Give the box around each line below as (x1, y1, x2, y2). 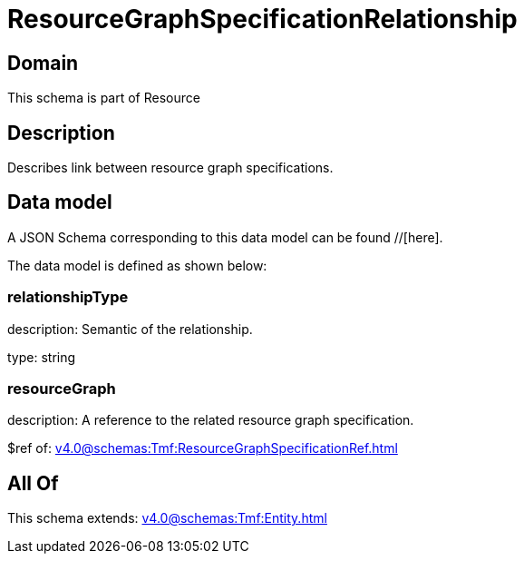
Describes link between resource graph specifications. (7, 160, 334, 176)
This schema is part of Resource (7, 90, 200, 106)
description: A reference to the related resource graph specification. (7, 412, 414, 428)
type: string (7, 349, 76, 365)
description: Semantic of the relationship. (7, 320, 253, 337)
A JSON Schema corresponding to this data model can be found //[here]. (7, 229, 443, 245)
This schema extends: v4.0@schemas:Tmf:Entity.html (7, 510, 327, 527)
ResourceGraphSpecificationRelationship (7, 4, 518, 34)
